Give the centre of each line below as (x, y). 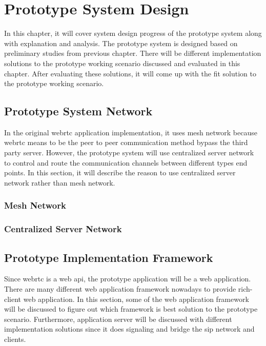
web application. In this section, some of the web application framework (136, 299)
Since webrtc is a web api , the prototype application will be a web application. (128, 279)
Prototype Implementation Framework (109, 257)
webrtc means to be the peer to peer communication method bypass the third (126, 142)
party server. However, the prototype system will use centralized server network (129, 152)
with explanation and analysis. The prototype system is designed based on (121, 43)
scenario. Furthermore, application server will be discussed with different (118, 319)
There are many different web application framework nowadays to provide (120, 288)
